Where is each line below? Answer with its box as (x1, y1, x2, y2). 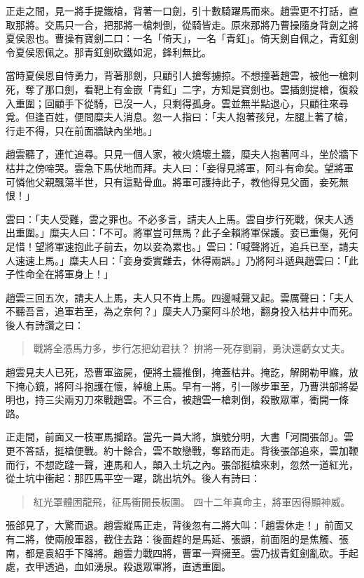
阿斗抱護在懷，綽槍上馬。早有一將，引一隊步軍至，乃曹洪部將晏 (64, 378, 358, 393)
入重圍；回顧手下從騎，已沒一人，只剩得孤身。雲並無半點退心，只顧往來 (6, 95, 339, 110)
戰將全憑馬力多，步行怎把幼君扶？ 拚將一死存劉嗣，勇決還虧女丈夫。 (33, 341, 351, 356)
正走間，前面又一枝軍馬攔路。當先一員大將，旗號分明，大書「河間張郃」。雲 (6, 429, 353, 444)
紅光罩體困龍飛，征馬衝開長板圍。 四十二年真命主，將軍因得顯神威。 (33, 494, 351, 509)
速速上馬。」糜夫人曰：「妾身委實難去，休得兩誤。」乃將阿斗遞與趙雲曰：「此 (15, 253, 358, 267)
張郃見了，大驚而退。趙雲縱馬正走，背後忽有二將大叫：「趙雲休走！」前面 (6, 518, 344, 532)
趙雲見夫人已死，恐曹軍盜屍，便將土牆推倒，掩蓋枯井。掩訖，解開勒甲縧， (6, 365, 349, 379)
